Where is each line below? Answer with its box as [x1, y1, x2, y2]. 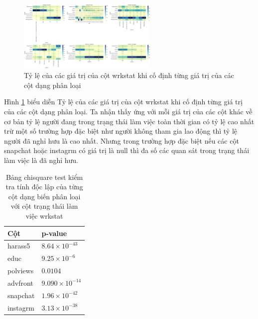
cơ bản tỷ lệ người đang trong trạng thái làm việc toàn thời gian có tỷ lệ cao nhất [4, 116, 255, 126]
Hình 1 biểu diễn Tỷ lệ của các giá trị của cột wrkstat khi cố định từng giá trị [4, 96, 243, 107]
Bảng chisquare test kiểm [5, 171, 83, 182]
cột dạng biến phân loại [8, 191, 81, 201]
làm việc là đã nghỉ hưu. [4, 155, 78, 165]
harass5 [7, 240, 30, 251]
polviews [7, 265, 34, 276]
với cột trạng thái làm [10, 201, 78, 211]
